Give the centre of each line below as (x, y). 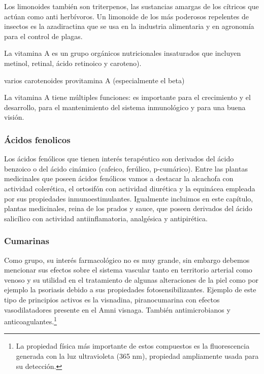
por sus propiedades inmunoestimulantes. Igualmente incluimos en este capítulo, (129, 198)
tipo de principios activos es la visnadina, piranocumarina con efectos (112, 299)
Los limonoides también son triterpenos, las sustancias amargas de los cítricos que (131, 6)
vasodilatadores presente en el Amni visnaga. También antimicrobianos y (117, 309)
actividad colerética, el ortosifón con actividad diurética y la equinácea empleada (130, 188)
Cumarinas (27, 241)
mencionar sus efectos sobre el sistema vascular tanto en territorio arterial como (128, 270)
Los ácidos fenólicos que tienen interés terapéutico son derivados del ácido (119, 159)
